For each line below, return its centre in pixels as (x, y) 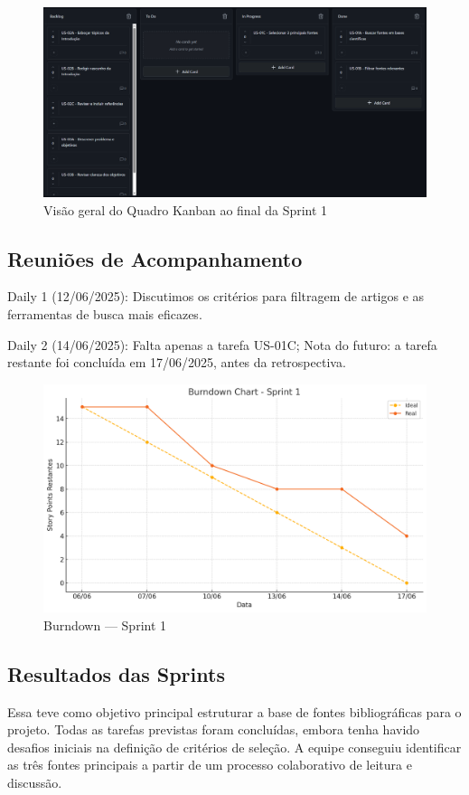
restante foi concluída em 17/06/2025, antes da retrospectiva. (177, 362)
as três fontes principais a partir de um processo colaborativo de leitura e (210, 765)
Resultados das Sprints (116, 673)
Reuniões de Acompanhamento (155, 258)
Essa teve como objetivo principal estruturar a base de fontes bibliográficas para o (234, 711)
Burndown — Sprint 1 (105, 625)
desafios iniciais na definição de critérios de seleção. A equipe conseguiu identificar (234, 747)
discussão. (35, 783)
